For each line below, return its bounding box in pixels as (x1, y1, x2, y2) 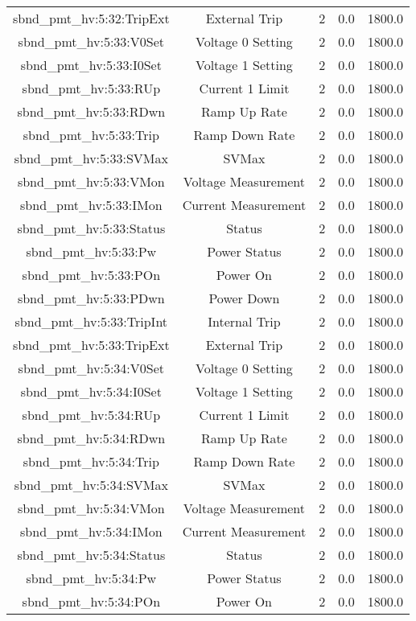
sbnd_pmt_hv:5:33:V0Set (18, 32, 165, 51)
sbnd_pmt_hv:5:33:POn (22, 265, 161, 284)
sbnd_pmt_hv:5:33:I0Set (20, 56, 162, 74)
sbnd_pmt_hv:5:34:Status (17, 545, 166, 564)
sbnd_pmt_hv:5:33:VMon (17, 172, 165, 191)
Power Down (208, 289, 280, 307)
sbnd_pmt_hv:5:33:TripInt (14, 312, 168, 331)
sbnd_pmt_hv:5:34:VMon (17, 499, 165, 517)
